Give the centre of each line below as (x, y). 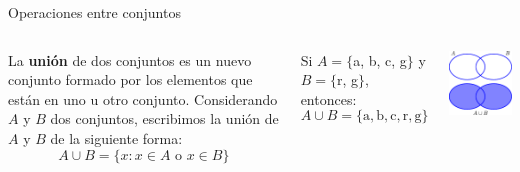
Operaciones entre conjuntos (94, 12)
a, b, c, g (380, 59)
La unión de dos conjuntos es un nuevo (130, 59)
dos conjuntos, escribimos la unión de (164, 118)
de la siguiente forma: (116, 137)
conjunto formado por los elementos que (130, 79)
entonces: (328, 98)
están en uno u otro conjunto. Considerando (143, 98)
